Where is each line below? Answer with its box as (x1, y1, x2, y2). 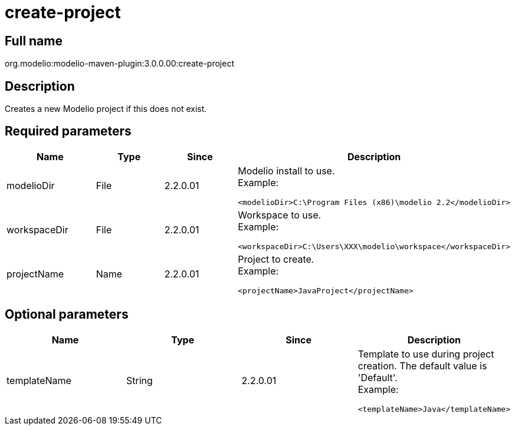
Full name (5, 33, 63, 48)
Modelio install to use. (238, 164, 335, 177)
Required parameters (5, 124, 132, 139)
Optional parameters (5, 307, 129, 322)
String (126, 375, 153, 387)
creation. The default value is (357, 359, 487, 372)
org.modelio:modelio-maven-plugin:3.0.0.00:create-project (5, 58, 234, 69)
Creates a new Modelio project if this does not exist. (5, 104, 207, 114)
